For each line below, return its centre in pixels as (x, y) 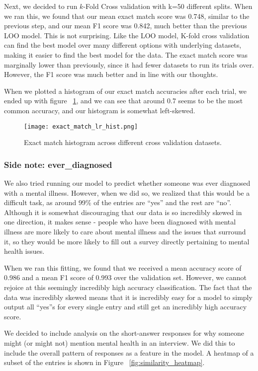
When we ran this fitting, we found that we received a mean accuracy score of (123, 267)
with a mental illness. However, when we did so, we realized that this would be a (127, 192)
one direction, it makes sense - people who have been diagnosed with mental (120, 222)
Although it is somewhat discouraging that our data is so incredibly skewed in (123, 212)
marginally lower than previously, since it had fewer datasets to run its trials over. (129, 64)
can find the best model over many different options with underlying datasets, (123, 45)
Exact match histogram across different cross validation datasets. (123, 142)
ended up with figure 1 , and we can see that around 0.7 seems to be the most (124, 101)
